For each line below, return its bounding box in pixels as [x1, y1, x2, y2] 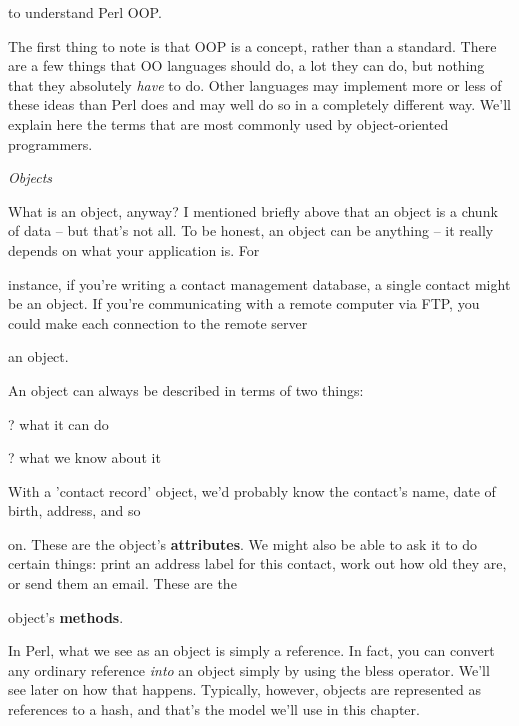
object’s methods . [8, 606, 124, 627]
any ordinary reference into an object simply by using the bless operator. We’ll [8, 659, 490, 680]
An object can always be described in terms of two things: [8, 379, 364, 400]
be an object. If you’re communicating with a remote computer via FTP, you [8, 293, 480, 314]
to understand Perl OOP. [8, 2, 162, 22]
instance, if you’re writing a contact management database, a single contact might [8, 273, 511, 294]
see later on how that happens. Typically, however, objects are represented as [8, 679, 482, 700]
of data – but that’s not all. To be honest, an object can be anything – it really [8, 220, 494, 241]
